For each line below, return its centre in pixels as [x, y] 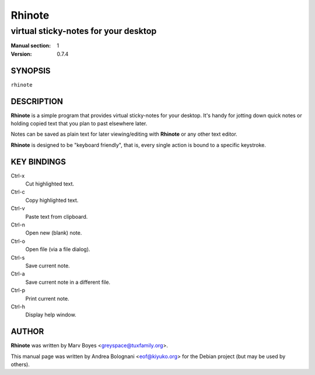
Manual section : [31, 46]
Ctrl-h [18, 307]
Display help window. [51, 315]
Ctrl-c [18, 192]
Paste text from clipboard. [57, 216]
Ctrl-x [18, 176]
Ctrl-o [18, 241]
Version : [21, 54]
